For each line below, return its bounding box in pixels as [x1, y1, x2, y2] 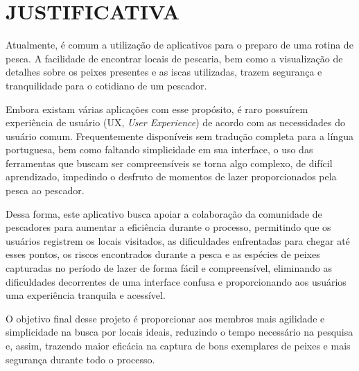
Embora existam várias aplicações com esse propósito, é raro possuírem [6, 101, 308, 116]
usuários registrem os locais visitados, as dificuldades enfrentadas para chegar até [6, 233, 350, 248]
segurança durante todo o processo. [6, 352, 155, 366]
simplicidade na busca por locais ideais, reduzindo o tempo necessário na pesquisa [6, 325, 353, 339]
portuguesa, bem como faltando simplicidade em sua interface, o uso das [6, 142, 313, 157]
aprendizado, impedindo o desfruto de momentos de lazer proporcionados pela [6, 169, 337, 184]
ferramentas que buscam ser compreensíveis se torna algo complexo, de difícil [6, 155, 333, 170]
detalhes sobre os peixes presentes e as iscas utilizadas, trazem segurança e [6, 64, 322, 79]
